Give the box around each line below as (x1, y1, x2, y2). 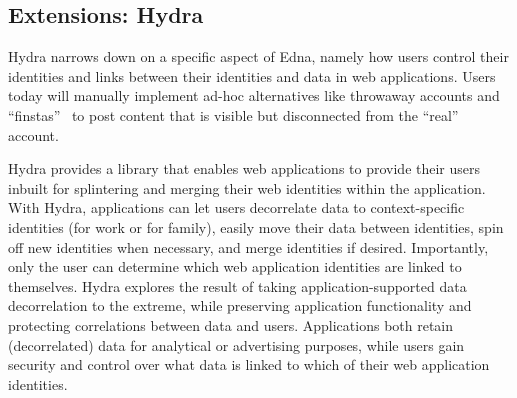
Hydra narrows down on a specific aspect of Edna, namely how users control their (8, 46, 509, 67)
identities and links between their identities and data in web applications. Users (8, 65, 496, 86)
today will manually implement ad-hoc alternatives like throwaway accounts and (8, 85, 500, 106)
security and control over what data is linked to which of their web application (8, 354, 490, 375)
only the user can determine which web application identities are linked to (8, 256, 462, 277)
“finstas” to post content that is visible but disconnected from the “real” (8, 104, 459, 125)
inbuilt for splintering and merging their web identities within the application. (8, 177, 486, 198)
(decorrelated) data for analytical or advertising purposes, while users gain (8, 334, 465, 355)
